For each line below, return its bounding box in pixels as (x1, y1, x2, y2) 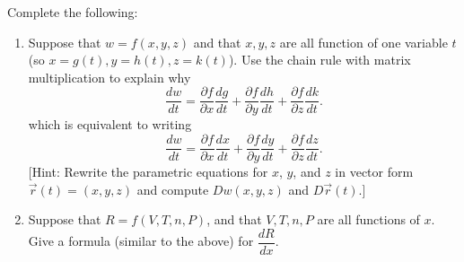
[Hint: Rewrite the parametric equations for (28, 162, 268, 181)
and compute (136, 179, 209, 198)
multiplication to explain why (28, 67, 191, 86)
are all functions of (317, 210, 420, 229)
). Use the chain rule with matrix (228, 50, 411, 69)
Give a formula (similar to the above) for (28, 231, 254, 250)
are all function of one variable (279, 32, 448, 51)
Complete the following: (7, 3, 138, 21)
